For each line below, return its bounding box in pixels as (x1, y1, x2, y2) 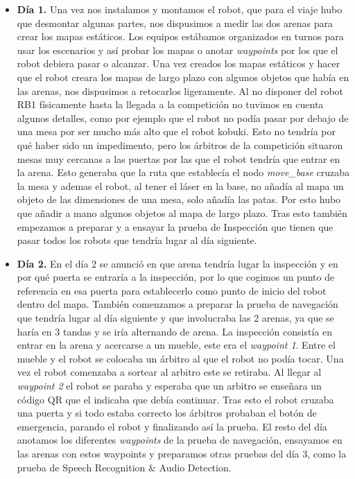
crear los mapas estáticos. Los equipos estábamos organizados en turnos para (17, 29, 344, 44)
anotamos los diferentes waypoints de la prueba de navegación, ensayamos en (17, 433, 343, 447)
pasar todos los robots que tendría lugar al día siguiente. (17, 233, 257, 247)
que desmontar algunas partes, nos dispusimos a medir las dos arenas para (17, 15, 333, 30)
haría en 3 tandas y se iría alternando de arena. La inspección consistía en (17, 324, 332, 338)
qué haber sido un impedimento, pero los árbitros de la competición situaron (17, 137, 343, 152)
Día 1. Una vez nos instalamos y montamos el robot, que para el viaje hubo (17, 2, 343, 16)
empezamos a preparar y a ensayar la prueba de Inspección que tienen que (17, 219, 334, 234)
